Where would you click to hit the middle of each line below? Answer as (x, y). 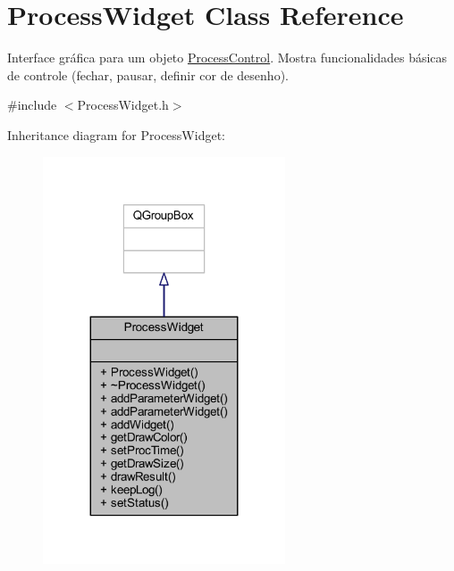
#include (32, 105)
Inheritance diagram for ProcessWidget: (116, 134)
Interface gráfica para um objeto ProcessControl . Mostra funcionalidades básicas (227, 58)
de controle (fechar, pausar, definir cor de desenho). (148, 74)
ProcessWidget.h (123, 105)
